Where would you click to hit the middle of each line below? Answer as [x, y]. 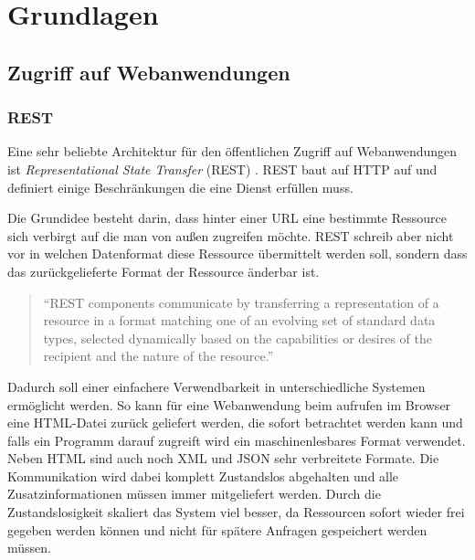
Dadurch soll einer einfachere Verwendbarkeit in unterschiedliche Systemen [216, 386]
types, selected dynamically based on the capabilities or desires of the [237, 338]
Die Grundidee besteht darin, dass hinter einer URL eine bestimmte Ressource [227, 218]
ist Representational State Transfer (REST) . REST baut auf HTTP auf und [222, 169]
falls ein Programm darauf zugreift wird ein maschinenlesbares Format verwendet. [237, 440]
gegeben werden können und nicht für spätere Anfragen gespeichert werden [217, 529]
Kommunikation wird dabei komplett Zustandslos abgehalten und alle [203, 475]
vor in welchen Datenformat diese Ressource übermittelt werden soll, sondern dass [237, 254]
